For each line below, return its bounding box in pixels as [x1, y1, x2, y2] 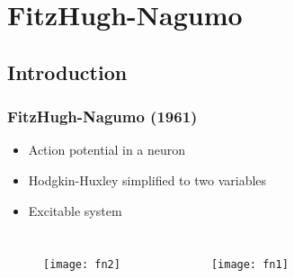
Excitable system [28, 201, 122, 220]
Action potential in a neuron [28, 140, 186, 159]
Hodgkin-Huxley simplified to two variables [28, 170, 267, 189]
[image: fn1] [210, 258, 289, 272]
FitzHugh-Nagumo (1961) [7, 105, 198, 128]
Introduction [7, 58, 128, 85]
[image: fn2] [43, 258, 120, 272]
